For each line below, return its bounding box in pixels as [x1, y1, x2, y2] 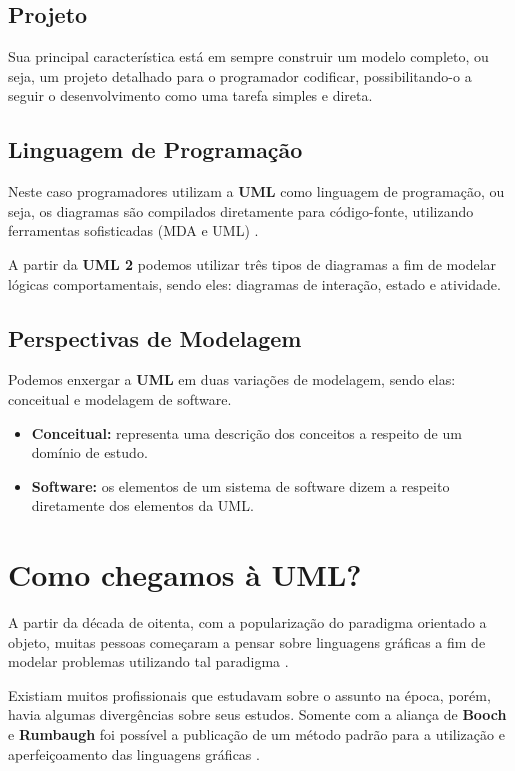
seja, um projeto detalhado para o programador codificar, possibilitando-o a [8, 65, 472, 86]
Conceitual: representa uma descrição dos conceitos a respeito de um [31, 422, 462, 443]
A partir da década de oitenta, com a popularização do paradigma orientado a [8, 612, 487, 633]
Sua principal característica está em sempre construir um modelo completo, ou [8, 46, 489, 67]
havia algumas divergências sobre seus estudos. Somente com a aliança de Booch [8, 704, 507, 725]
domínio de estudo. [31, 442, 148, 463]
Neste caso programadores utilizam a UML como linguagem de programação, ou [8, 181, 505, 202]
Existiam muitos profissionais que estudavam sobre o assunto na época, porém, [8, 684, 491, 705]
